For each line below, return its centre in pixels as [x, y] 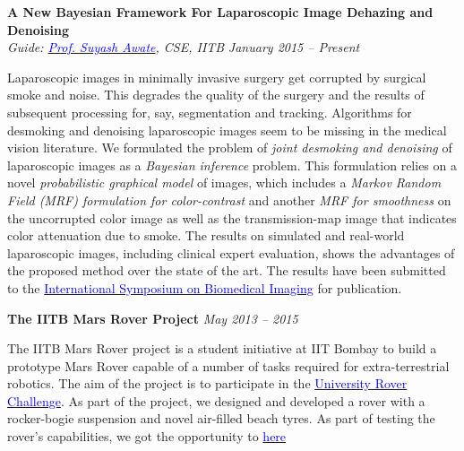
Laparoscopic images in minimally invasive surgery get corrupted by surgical [217, 77]
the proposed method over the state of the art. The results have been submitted [227, 270]
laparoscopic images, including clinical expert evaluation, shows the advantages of [231, 252]
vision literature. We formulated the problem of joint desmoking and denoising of [230, 147]
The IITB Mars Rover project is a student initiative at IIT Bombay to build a [222, 348]
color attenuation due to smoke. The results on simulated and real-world [206, 235]
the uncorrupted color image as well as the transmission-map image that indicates [232, 217]
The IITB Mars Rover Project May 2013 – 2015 [153, 318]
